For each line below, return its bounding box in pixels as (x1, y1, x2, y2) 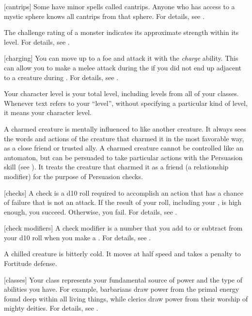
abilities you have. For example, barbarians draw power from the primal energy (4, 284, 239, 294)
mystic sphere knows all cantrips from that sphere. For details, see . (4, 11, 205, 21)
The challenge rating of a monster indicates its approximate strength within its (4, 27, 239, 37)
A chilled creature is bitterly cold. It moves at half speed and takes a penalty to (4, 249, 241, 259)
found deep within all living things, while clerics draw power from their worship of (4, 293, 248, 303)
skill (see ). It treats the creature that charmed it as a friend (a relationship (4, 162, 229, 172)
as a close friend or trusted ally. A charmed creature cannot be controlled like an (4, 143, 243, 153)
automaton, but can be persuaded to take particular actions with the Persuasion (4, 152, 243, 162)
